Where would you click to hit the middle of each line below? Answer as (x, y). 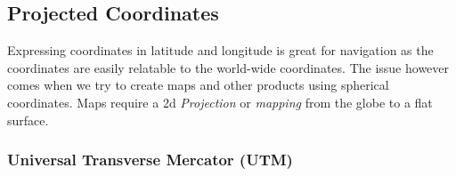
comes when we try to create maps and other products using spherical (198, 85)
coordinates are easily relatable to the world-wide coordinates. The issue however (228, 67)
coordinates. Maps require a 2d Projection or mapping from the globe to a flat (220, 102)
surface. (28, 120)
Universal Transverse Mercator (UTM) (150, 160)
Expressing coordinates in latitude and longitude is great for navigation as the (220, 50)
